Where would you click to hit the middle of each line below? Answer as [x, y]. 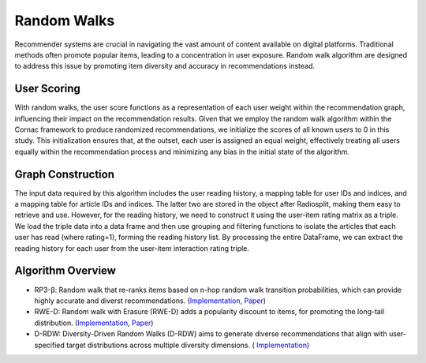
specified [49, 345]
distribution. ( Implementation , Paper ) [94, 323]
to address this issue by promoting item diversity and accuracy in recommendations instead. [165, 66]
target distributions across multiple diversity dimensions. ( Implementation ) [188, 345]
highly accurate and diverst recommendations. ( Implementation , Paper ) [150, 301]
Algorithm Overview [65, 271]
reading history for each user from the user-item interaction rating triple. [132, 248]
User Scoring [47, 89]
